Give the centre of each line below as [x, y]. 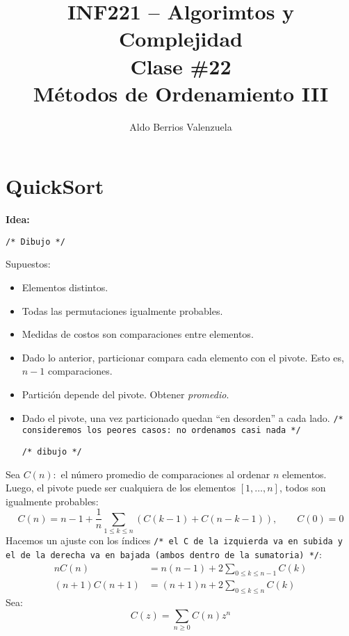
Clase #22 [181, 66]
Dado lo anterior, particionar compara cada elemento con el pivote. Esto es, [183, 357]
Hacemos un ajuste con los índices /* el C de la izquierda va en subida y [174, 540]
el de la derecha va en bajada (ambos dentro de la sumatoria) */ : [164, 554]
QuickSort [55, 186]
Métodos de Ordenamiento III [181, 93]
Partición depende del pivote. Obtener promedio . [125, 394]
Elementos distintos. [65, 287]
